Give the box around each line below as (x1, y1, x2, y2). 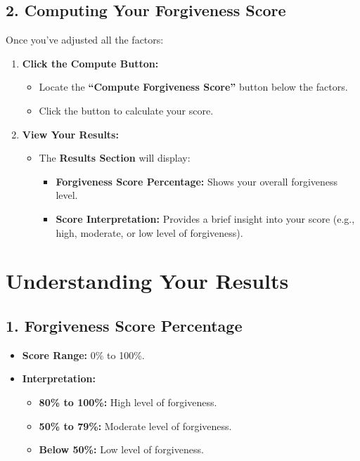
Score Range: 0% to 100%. (22, 347, 145, 362)
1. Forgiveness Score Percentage (6, 314, 243, 336)
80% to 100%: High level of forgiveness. (39, 394, 217, 409)
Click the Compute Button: (22, 56, 159, 70)
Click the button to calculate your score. (39, 103, 214, 117)
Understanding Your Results (6, 266, 289, 295)
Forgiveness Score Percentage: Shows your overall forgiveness (56, 174, 338, 188)
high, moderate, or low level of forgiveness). (56, 225, 243, 240)
